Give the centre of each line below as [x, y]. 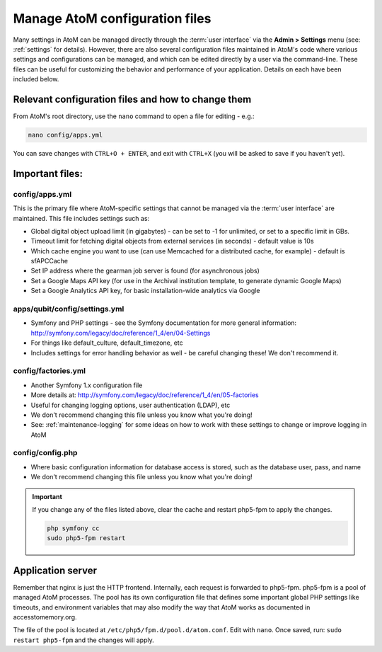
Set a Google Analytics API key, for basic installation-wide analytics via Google [145, 291]
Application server [55, 570]
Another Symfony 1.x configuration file [87, 385]
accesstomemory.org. [45, 617]
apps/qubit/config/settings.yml [69, 309]
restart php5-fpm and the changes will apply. [84, 640]
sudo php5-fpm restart [86, 538]
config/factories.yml [50, 371]
